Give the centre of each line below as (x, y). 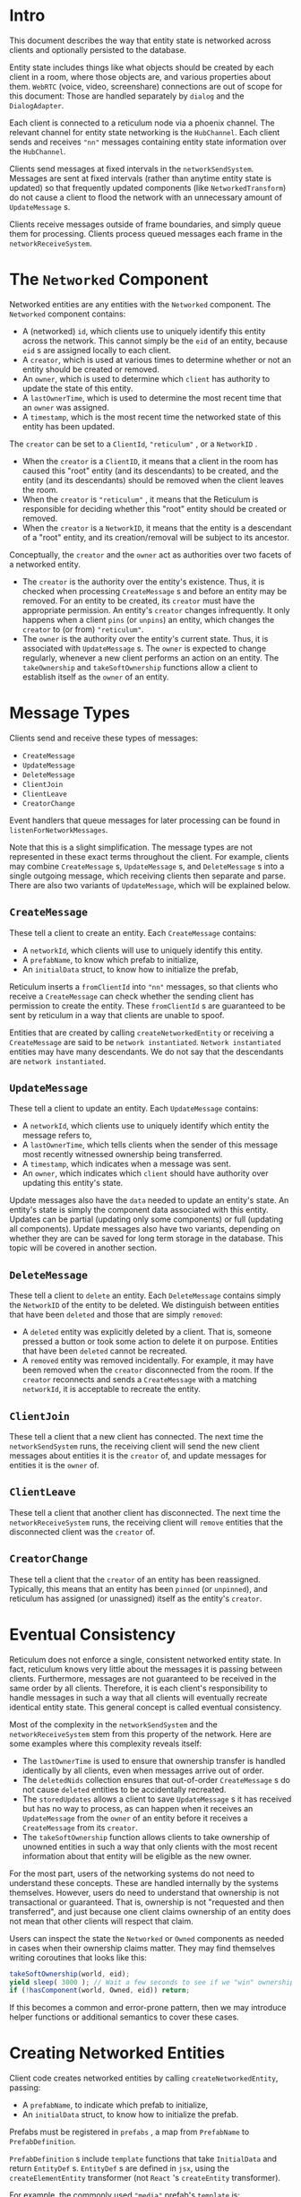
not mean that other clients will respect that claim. (102, 1921)
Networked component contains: (68, 314)
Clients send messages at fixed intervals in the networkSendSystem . (132, 169)
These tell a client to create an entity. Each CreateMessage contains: (133, 932)
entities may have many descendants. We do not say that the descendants (146, 1051)
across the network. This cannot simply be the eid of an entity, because (155, 341)
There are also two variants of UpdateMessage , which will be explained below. (150, 885)
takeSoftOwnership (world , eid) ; (69, 1974)
